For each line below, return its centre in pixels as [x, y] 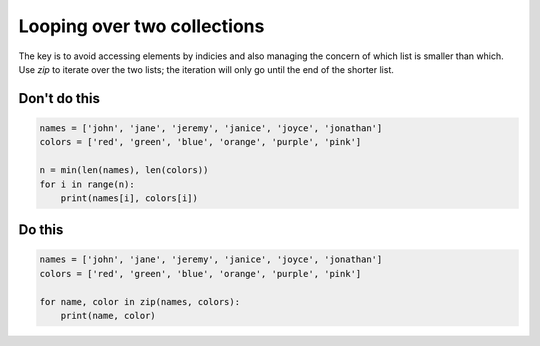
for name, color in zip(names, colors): [139, 301]
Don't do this [59, 98]
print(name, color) [108, 316]
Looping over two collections [141, 26]
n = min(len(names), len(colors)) [124, 170]
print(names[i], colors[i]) [129, 198]
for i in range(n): [87, 184]
